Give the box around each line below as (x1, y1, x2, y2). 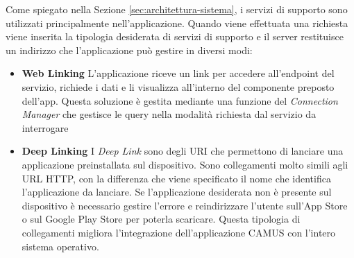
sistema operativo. (22, 239, 99, 253)
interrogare (22, 120, 69, 135)
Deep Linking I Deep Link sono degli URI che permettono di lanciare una (22, 144, 344, 158)
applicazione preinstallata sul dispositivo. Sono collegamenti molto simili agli (22, 157, 348, 171)
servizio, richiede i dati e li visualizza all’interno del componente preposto (22, 79, 335, 94)
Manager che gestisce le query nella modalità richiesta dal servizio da (22, 107, 317, 121)
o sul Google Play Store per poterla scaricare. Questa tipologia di (22, 212, 301, 226)
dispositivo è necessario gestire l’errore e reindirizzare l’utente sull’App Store (22, 198, 348, 212)
